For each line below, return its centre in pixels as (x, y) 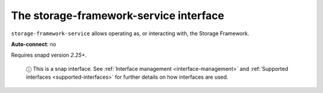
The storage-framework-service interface (118, 15)
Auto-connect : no (33, 44)
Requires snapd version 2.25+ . (49, 55)
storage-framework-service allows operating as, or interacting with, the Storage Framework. (130, 33)
